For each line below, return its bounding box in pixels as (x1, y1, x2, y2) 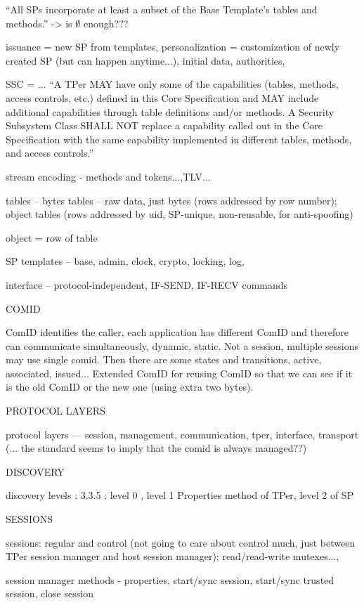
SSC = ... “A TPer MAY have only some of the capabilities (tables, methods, (6, 77, 339, 91)
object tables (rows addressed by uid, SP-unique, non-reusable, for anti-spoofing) (6, 207, 353, 221)
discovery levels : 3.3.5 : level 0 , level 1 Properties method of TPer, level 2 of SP (6, 488, 354, 502)
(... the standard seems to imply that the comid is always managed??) (6, 441, 307, 455)
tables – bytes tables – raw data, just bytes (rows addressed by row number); (6, 193, 337, 207)
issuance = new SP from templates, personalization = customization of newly (6, 39, 340, 54)
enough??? (83, 15, 129, 30)
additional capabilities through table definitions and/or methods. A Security (6, 104, 334, 119)
